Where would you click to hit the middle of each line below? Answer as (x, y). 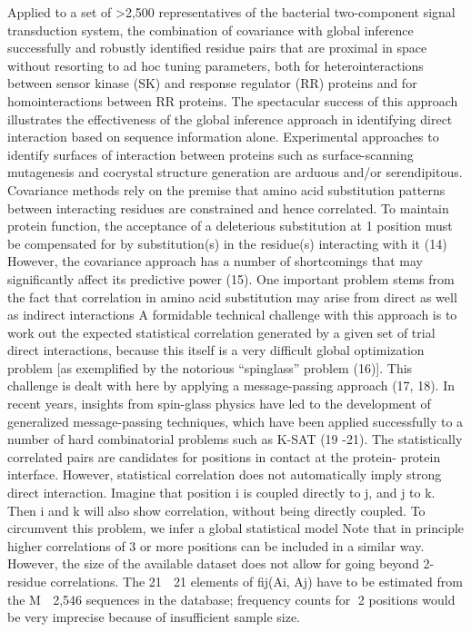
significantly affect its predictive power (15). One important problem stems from (231, 278)
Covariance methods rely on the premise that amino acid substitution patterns (226, 189)
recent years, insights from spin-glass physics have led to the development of (219, 404)
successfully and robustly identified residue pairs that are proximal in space (217, 48)
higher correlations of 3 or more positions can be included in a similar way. (216, 545)
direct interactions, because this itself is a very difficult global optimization (216, 350)
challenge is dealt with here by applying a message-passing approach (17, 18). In (231, 385)
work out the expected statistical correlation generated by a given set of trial (221, 332)
